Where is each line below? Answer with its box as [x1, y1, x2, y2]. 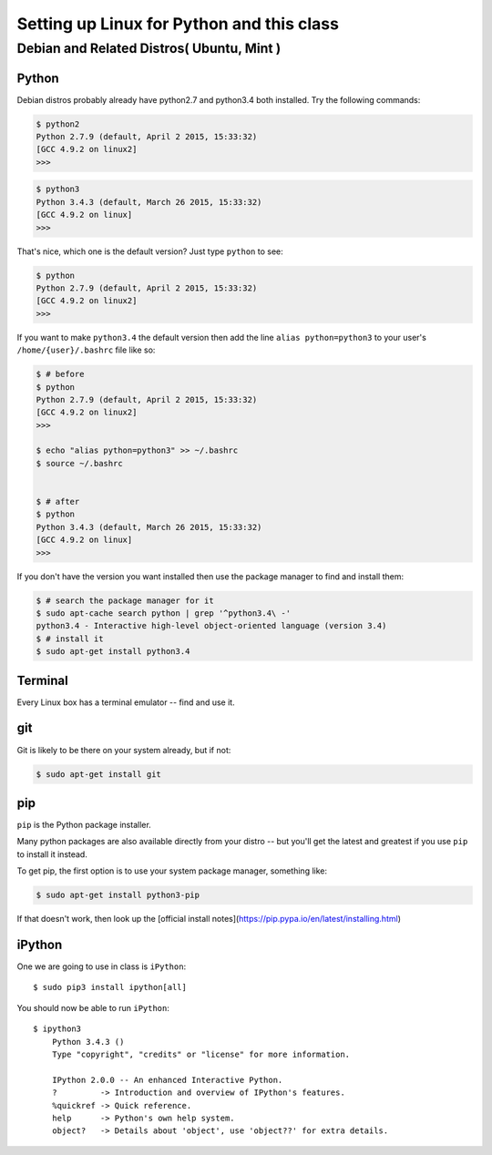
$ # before [36, 369, 85, 380]
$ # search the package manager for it [36, 595, 214, 606]
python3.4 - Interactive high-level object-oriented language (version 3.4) [36, 620, 387, 631]
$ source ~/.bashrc [36, 458, 123, 468]
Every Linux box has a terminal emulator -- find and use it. [16, 697, 236, 708]
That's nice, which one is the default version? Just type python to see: [16, 246, 283, 257]
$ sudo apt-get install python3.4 [36, 647, 190, 657]
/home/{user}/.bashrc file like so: [16, 344, 156, 355]
